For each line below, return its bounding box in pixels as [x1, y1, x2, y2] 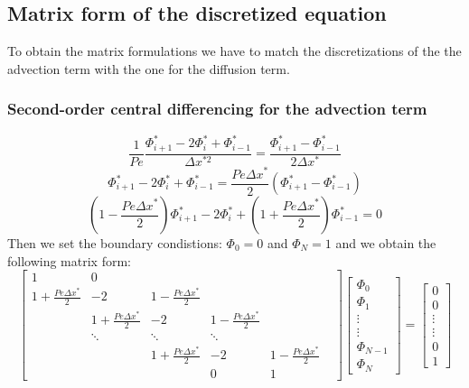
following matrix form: [7, 251, 131, 270]
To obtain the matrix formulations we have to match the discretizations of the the [7, 42, 462, 60]
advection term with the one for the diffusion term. [7, 59, 290, 78]
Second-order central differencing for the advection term [7, 97, 427, 120]
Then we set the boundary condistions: [7, 234, 222, 253]
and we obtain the [335, 234, 436, 253]
